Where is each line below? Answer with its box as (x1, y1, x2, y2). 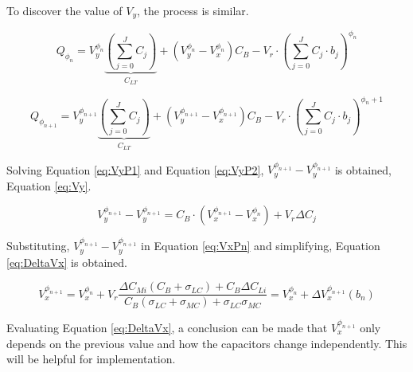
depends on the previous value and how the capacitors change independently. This (6, 335, 407, 351)
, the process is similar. (136, 2, 249, 18)
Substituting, (6, 237, 70, 254)
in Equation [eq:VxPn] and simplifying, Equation (141, 237, 380, 254)
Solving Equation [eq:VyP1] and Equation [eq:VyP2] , (6, 161, 264, 178)
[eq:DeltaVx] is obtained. (6, 253, 127, 270)
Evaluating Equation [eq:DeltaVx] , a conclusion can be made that (6, 319, 328, 335)
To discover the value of (6, 2, 123, 18)
